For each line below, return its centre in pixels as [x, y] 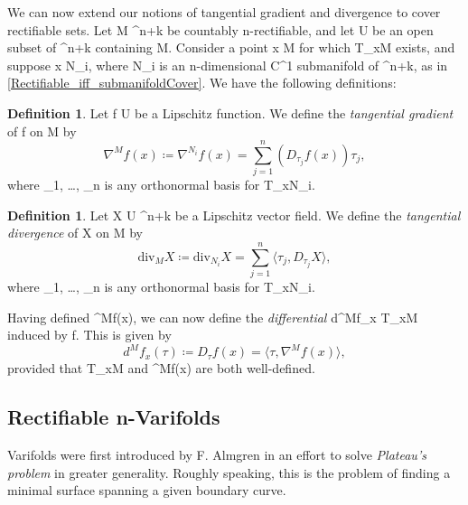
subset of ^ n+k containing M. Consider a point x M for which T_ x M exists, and [231, 47]
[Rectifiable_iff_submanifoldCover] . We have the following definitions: [202, 83]
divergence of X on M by [75, 233]
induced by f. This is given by [89, 335]
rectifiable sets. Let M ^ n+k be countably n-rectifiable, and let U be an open [220, 29]
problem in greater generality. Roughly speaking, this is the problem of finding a [229, 472]
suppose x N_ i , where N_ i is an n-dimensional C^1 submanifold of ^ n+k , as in [228, 65]
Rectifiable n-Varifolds [114, 417]
